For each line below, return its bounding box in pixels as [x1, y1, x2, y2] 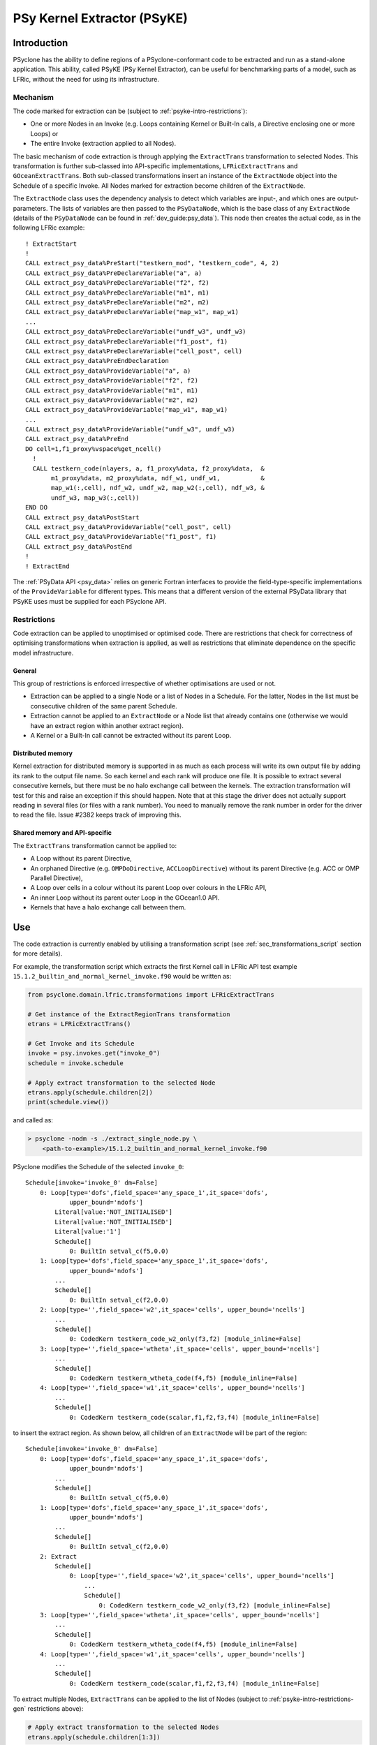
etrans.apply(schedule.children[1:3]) [27, 1733, 161, 1741]
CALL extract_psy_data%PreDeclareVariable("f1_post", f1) [25, 337, 228, 346]
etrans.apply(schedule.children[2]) [27, 1089, 154, 1097]
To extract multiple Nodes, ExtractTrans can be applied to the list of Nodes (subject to [13, 1695, 268, 1703]
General [13, 667, 37, 675]
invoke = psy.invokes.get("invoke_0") [27, 1049, 161, 1057]
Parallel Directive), [30, 873, 83, 882]
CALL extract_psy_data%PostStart [25, 513, 140, 521]
